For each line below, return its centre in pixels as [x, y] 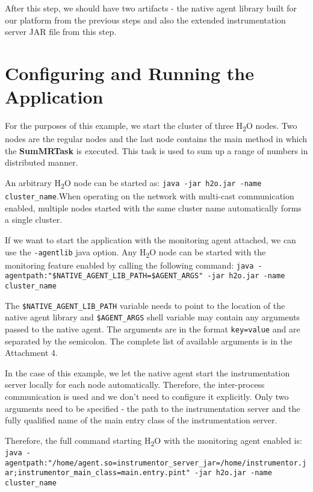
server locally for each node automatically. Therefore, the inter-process [135, 385]
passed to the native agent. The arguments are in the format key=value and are [153, 329]
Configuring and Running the [129, 73]
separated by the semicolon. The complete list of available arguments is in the [149, 341]
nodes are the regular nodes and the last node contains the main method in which [156, 139]
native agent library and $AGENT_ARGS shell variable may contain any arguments [153, 317]
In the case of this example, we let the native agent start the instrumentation [147, 372]
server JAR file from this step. [61, 32]
